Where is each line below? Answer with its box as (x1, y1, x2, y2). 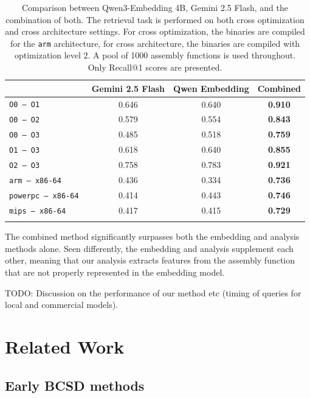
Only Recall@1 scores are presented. (88, 61, 222, 74)
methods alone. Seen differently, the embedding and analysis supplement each (5, 242, 294, 254)
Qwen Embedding (173, 82, 249, 94)
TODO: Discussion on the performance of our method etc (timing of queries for (5, 286, 301, 299)
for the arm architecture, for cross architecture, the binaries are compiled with (10, 37, 300, 49)
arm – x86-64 (9, 176, 61, 185)
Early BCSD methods (5, 375, 145, 394)
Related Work (5, 333, 125, 358)
